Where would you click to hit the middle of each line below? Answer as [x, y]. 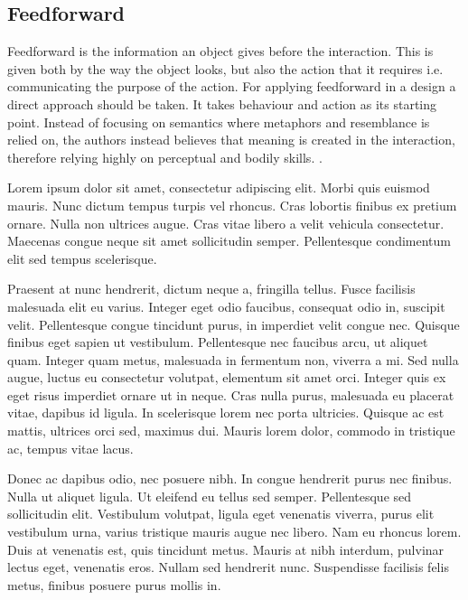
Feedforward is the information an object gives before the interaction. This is [220, 51]
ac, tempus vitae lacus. [70, 448]
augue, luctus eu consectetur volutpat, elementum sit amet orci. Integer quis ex [227, 377]
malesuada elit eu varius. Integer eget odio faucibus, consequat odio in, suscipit [226, 306]
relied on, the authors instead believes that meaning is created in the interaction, [231, 140]
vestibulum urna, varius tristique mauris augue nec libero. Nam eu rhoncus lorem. [234, 532]
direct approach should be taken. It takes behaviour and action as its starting [222, 103]
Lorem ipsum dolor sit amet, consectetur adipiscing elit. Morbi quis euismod [219, 187]
